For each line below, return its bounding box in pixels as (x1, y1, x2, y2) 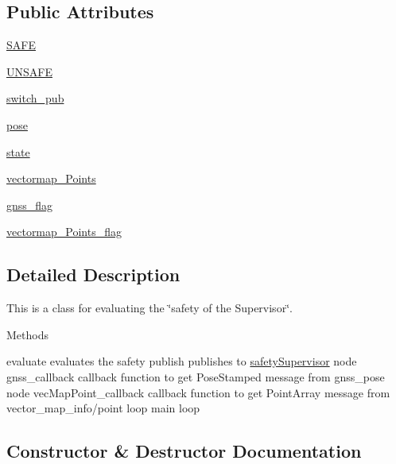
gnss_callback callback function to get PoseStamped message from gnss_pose (6, 368, 385, 385)
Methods (6, 326, 49, 342)
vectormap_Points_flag (6, 223, 122, 240)
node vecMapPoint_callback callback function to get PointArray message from (6, 384, 390, 400)
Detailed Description (6, 262, 181, 287)
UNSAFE (6, 63, 52, 79)
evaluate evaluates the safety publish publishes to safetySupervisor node (6, 353, 357, 369)
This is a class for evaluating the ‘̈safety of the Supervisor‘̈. (6, 300, 293, 316)
